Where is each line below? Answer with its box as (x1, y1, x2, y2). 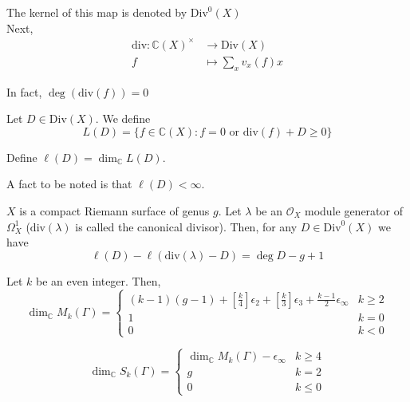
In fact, (6, 83, 42, 100)
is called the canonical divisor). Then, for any (75, 218, 298, 235)
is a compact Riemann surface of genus (19, 202, 210, 219)
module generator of (305, 202, 403, 219)
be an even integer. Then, (36, 272, 161, 289)
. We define (95, 110, 151, 127)
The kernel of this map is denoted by (6, 4, 187, 20)
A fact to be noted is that (6, 175, 132, 192)
